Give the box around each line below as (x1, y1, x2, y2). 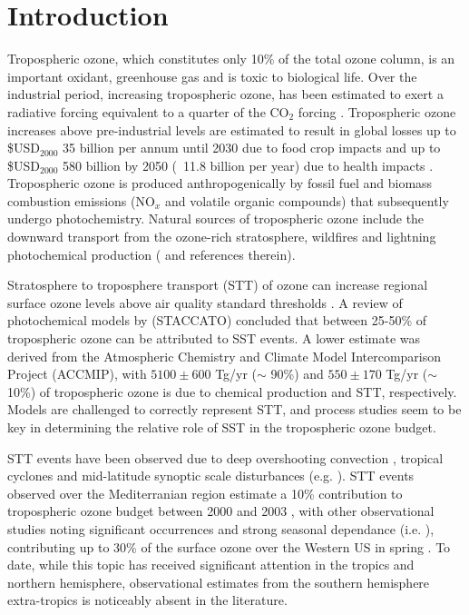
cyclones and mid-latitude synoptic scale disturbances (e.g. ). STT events (7, 466, 415, 485)
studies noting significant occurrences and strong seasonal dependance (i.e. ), (7, 519, 435, 538)
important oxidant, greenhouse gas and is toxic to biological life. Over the (7, 66, 417, 85)
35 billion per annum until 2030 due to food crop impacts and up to (63, 138, 441, 157)
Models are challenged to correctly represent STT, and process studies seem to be (7, 400, 462, 419)
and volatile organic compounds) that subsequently (164, 191, 449, 210)
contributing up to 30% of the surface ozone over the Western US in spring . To (7, 537, 451, 556)
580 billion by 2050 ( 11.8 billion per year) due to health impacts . (63, 155, 434, 174)
